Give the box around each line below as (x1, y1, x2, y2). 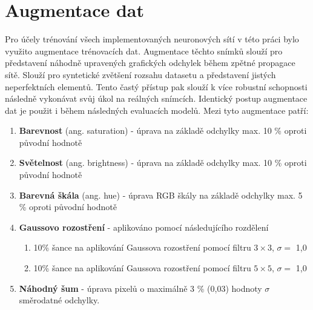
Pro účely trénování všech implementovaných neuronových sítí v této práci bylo (5, 33, 299, 45)
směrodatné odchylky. (19, 294, 100, 306)
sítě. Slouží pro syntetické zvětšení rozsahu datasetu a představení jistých (5, 68, 276, 81)
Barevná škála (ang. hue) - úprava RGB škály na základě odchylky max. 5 (19, 188, 303, 201)
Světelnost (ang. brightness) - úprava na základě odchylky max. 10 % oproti (19, 156, 307, 169)
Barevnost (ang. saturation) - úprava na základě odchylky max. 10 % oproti (19, 124, 307, 137)
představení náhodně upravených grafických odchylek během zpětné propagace (5, 56, 295, 69)
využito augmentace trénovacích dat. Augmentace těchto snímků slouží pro (5, 44, 283, 57)
